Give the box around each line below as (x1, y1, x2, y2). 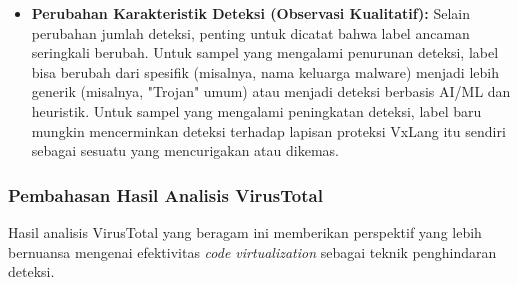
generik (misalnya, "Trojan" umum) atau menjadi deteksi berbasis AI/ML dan (31, 81, 511, 102)
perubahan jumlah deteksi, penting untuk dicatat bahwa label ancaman (31, 22, 470, 43)
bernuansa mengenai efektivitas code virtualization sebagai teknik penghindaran (8, 241, 497, 262)
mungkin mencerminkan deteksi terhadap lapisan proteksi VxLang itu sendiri (31, 120, 506, 141)
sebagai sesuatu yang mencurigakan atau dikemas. (31, 140, 339, 161)
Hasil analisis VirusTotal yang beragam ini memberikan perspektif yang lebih (8, 221, 482, 242)
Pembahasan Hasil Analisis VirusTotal (8, 182, 323, 207)
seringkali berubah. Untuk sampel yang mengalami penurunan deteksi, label (31, 42, 499, 63)
